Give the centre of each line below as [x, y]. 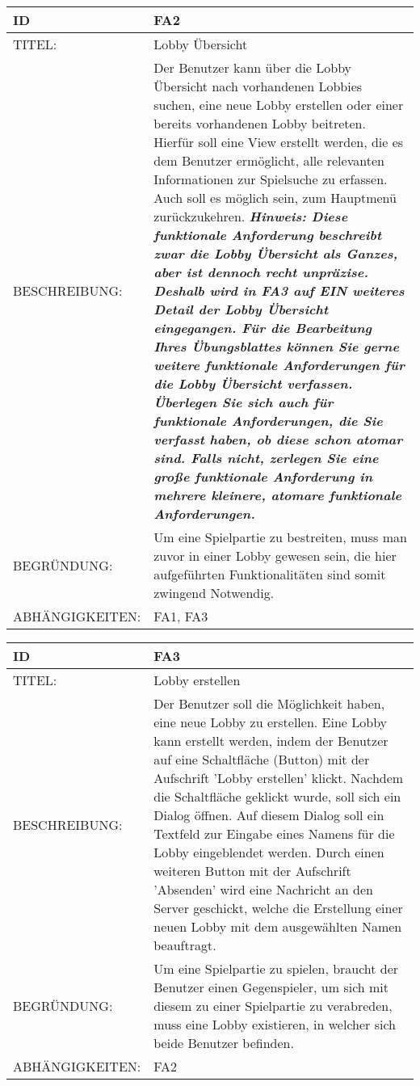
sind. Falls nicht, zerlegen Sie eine [266, 458]
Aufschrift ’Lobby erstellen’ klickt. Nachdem [279, 778]
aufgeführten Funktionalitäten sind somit [270, 574]
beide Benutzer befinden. [224, 1043]
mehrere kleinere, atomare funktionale [277, 495]
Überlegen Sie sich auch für [244, 402]
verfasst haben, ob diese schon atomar [278, 439]
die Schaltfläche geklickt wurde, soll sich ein [277, 796]
